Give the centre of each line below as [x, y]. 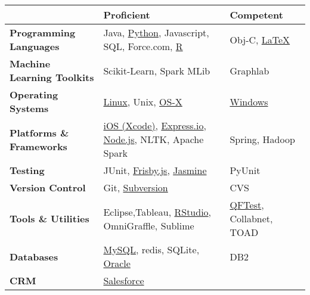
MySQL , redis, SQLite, [151, 249]
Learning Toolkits [52, 77]
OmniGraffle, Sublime [149, 225]
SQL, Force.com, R [143, 46]
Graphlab [249, 70]
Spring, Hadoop [262, 139]
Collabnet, [251, 218]
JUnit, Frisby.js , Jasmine [155, 170]
